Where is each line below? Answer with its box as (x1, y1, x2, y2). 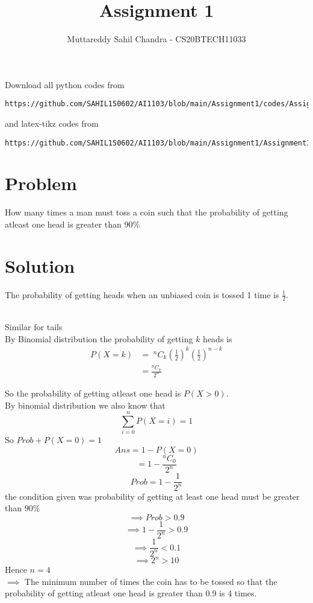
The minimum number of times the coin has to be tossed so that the (24, 575, 277, 587)
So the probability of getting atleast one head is (5, 386, 181, 399)
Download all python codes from (5, 78, 125, 91)
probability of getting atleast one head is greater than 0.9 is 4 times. (5, 587, 257, 599)
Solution (5, 253, 75, 278)
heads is (203, 332, 232, 345)
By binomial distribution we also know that (5, 398, 166, 411)
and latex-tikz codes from (5, 116, 99, 129)
